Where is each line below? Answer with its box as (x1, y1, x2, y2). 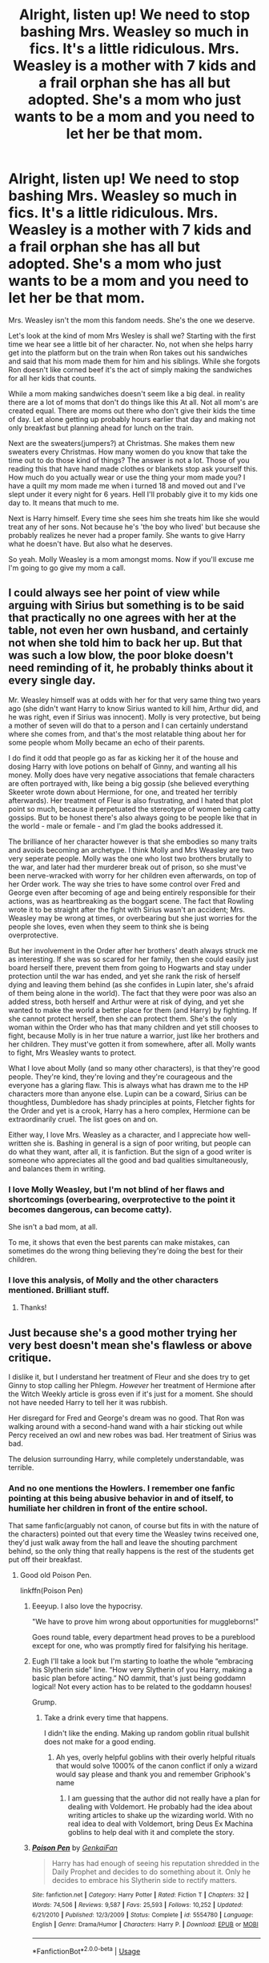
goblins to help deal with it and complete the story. (67, 1828, 235, 1837)
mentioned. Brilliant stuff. (8, 1284, 110, 1295)
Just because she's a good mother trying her (8, 1326, 238, 1339)
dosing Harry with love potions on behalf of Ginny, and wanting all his (8, 761, 238, 771)
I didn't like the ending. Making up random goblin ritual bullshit (43, 1728, 250, 1738)
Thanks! (19, 1303, 47, 1312)
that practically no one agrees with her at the (8, 611, 237, 625)
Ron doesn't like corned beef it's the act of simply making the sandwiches (8, 364, 252, 374)
